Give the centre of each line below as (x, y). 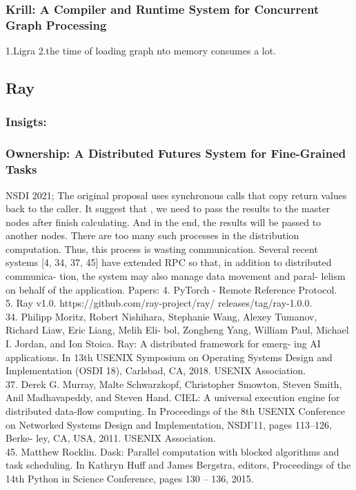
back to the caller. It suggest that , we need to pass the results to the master (168, 208)
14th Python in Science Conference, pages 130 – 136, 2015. (130, 478)
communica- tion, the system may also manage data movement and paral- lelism (176, 276)
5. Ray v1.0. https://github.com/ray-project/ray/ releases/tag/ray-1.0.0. (159, 303)
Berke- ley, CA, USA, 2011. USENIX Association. (111, 438)
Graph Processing (56, 24)
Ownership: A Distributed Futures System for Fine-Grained (176, 153)
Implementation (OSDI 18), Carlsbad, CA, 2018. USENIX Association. (156, 370)
